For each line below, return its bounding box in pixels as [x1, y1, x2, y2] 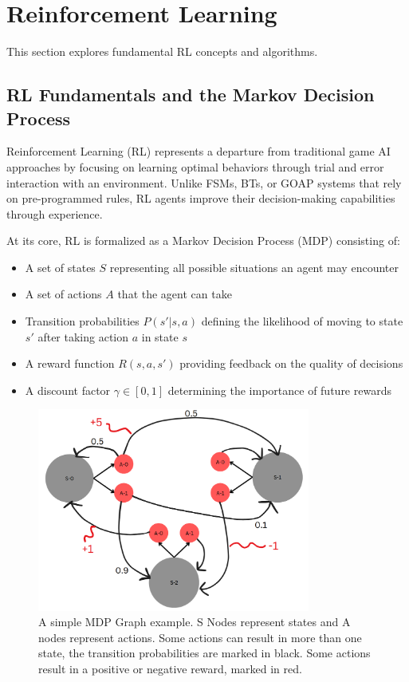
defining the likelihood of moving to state [201, 313, 403, 329]
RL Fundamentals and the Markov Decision [6, 82, 375, 107]
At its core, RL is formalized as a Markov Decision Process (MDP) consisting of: [6, 232, 400, 249]
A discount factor [25, 381, 111, 398]
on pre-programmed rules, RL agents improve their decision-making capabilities [6, 190, 395, 207]
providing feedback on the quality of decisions [179, 355, 403, 372]
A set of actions [25, 286, 102, 302]
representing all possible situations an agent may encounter [109, 258, 399, 275]
